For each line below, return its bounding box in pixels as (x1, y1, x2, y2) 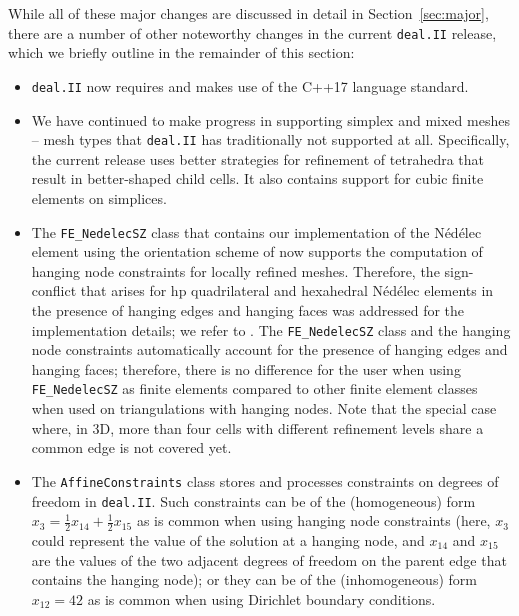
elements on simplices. (31, 187, 167, 208)
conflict (31, 280, 77, 301)
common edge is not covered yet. (31, 437, 232, 458)
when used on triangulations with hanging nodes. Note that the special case (31, 398, 497, 419)
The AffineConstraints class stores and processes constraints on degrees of (31, 470, 499, 491)
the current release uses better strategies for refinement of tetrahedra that (31, 148, 484, 169)
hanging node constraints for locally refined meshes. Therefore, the (31, 260, 440, 281)
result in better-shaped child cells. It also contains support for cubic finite (31, 168, 484, 189)
